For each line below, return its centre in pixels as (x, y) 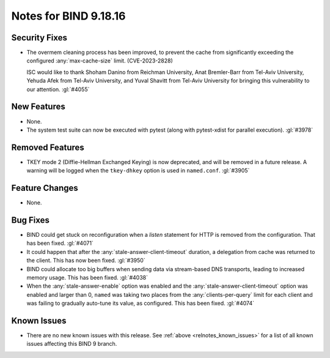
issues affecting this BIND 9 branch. (72, 344)
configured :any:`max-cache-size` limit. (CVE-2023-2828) (100, 61)
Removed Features (48, 147)
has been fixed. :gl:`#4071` (60, 243)
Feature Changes (45, 188)
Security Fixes (39, 38)
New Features (38, 107)
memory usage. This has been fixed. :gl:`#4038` (87, 277)
